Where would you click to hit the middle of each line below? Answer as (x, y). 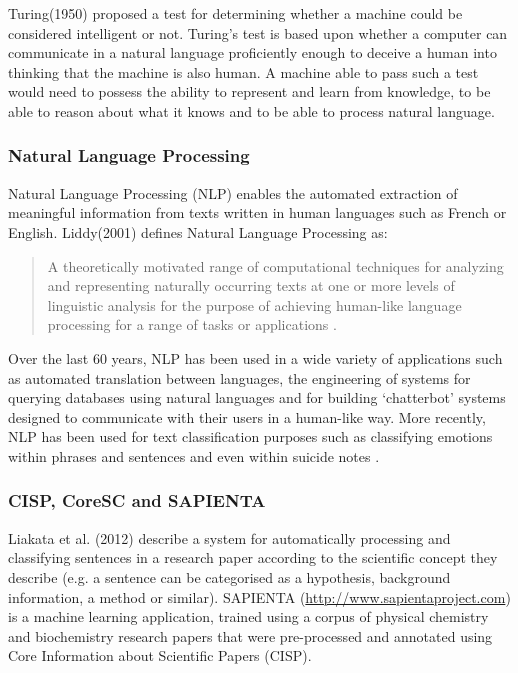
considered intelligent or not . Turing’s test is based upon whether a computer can (258, 32)
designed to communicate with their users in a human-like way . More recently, (247, 416)
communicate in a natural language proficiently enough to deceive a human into (252, 52)
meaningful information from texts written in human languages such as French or (257, 212)
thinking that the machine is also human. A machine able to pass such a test (243, 71)
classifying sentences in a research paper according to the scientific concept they (253, 557)
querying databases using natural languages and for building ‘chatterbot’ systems (257, 397)
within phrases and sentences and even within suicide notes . (194, 455)
